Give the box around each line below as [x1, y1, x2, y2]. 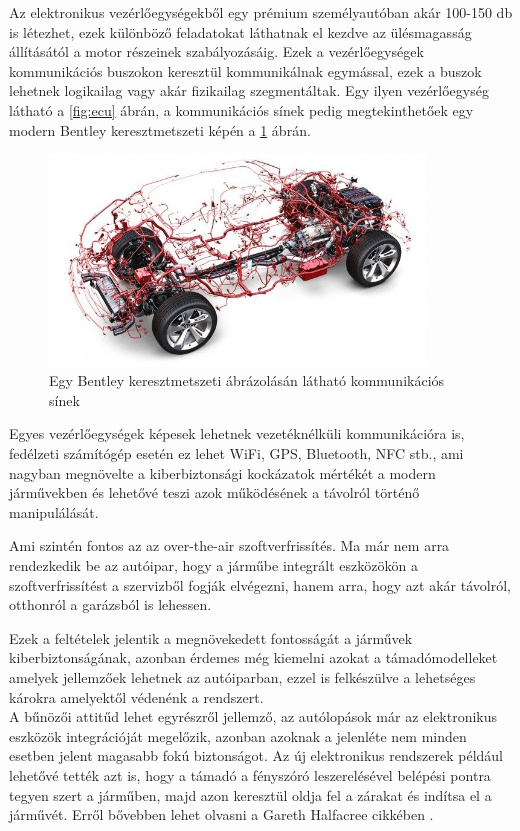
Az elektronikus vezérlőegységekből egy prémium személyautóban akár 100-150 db [9, 2, 513, 22]
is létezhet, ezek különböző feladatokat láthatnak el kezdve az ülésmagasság [9, 21, 472, 42]
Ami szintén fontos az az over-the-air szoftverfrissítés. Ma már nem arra [9, 535, 450, 556]
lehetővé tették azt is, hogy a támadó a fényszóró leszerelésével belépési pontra [9, 764, 491, 785]
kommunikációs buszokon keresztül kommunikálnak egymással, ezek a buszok [9, 60, 482, 81]
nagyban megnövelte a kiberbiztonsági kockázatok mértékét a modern [9, 462, 436, 483]
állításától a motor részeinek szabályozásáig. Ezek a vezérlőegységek [9, 41, 424, 62]
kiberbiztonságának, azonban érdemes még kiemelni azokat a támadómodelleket [9, 647, 498, 668]
